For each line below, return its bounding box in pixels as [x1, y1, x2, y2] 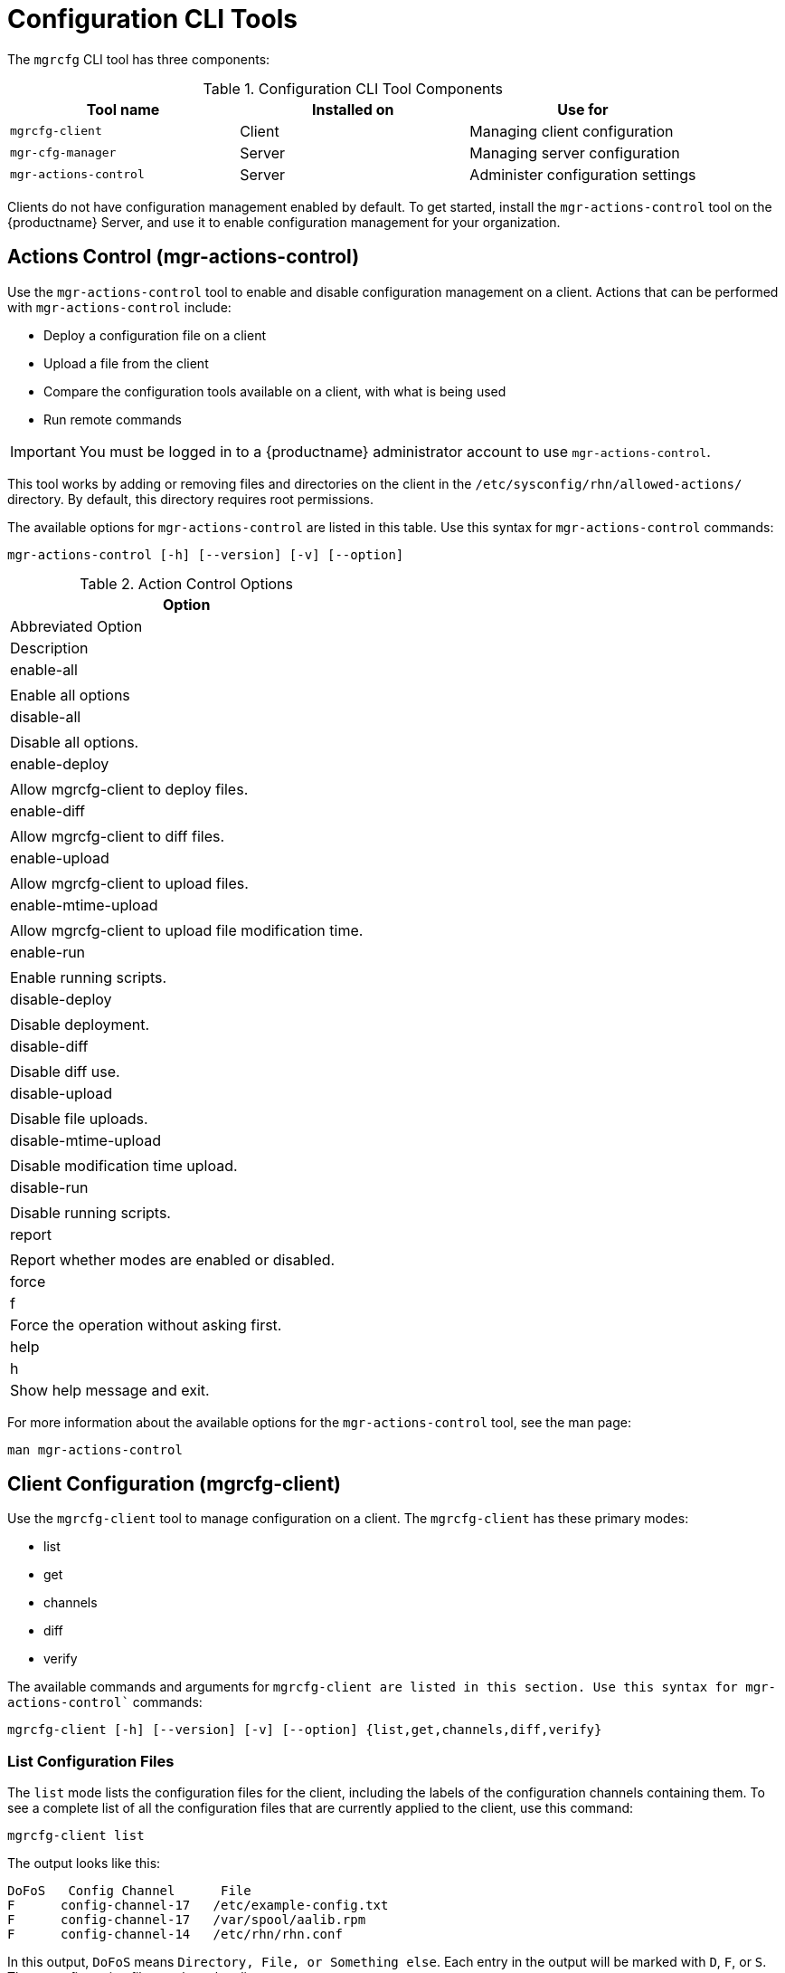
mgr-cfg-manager [10, 146, 117, 160]
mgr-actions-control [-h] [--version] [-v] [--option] [7, 547, 404, 562]
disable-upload [10, 1083, 113, 1102]
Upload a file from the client [43, 355, 209, 371]
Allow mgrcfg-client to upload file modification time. [10, 920, 364, 939]
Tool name [86, 100, 160, 119]
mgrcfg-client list [7, 1828, 145, 1844]
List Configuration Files [7, 1751, 175, 1770]
